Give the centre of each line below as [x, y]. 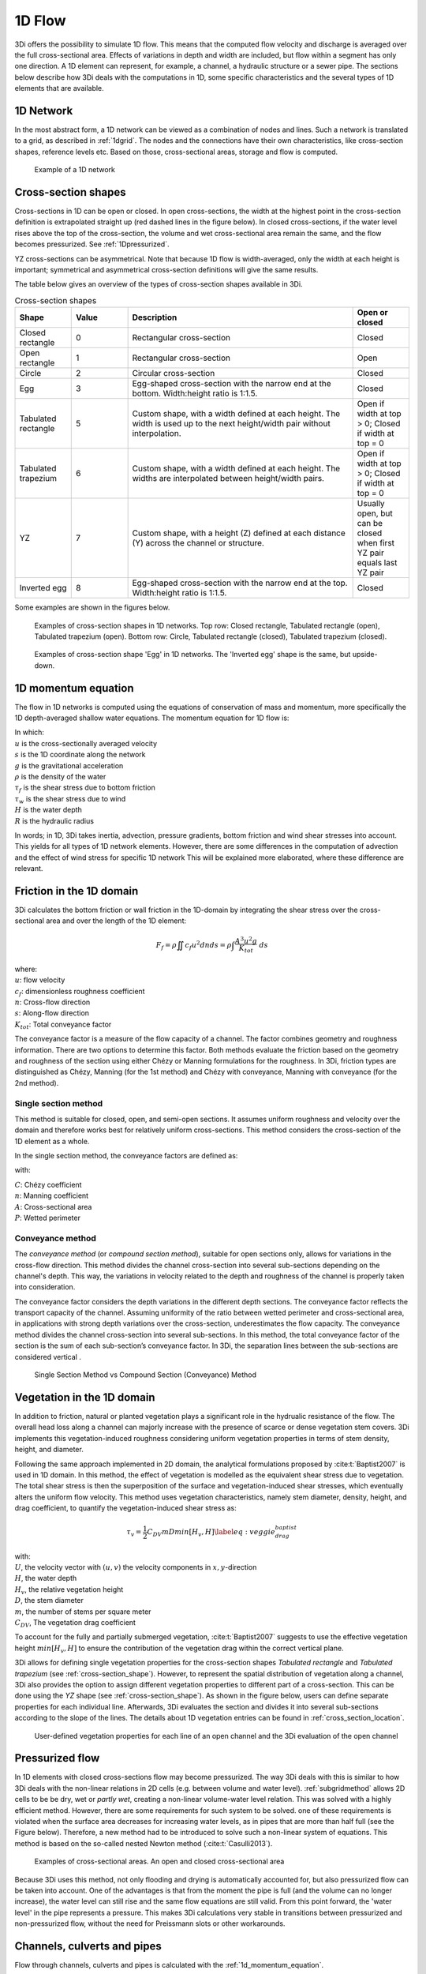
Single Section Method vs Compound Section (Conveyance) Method [145, 1375]
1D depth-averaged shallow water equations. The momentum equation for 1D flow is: [152, 718]
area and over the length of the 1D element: [116, 921]
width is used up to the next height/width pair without [231, 424]
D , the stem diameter [49, 1601]
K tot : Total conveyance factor [63, 1025]
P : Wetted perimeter [47, 1218]
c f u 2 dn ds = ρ [208, 945]
